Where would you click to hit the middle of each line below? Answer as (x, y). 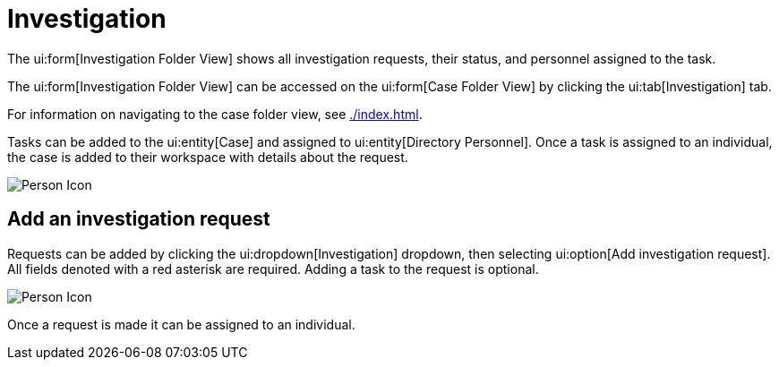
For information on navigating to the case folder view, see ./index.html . (215, 114)
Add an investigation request (139, 219)
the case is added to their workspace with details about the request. (208, 157)
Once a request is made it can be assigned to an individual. (181, 324)
